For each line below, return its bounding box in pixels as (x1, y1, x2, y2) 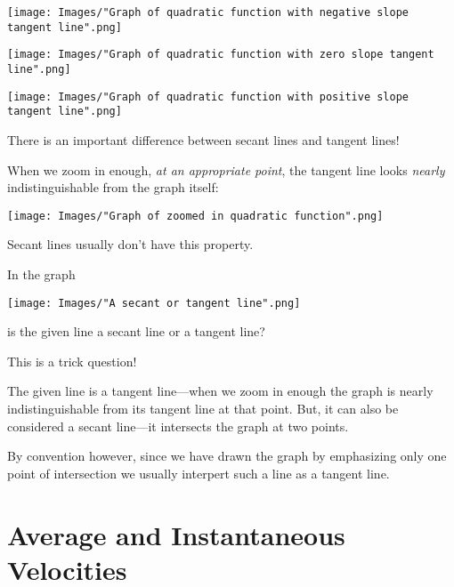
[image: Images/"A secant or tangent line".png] (7, 296, 301, 310)
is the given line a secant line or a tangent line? (7, 322, 265, 341)
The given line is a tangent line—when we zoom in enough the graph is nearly (7, 382, 434, 400)
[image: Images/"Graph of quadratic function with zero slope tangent (7, 48, 434, 61)
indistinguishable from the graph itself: (7, 178, 219, 197)
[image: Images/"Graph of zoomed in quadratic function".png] (7, 209, 384, 222)
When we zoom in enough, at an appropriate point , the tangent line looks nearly (7, 160, 445, 179)
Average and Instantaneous (7, 516, 345, 552)
